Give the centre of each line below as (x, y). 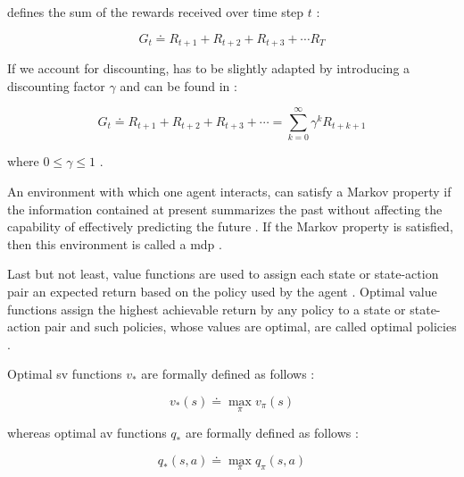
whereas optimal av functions (87, 433)
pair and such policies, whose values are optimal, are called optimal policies (250, 326)
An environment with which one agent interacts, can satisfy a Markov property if (229, 191)
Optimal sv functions (65, 374)
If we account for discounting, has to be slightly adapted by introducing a (209, 68)
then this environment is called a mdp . (115, 243)
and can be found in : (178, 85)
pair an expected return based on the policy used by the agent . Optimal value (222, 291)
